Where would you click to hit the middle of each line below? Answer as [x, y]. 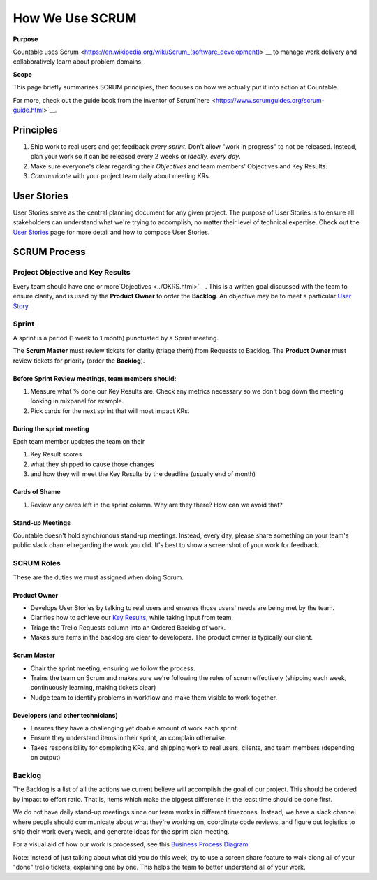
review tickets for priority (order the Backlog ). [79, 361]
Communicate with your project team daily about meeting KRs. [120, 175]
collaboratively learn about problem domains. [78, 62]
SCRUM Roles [37, 563]
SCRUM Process [49, 252]
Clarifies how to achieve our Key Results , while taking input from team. [132, 618]
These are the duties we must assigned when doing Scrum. [98, 577]
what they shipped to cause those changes [93, 464]
